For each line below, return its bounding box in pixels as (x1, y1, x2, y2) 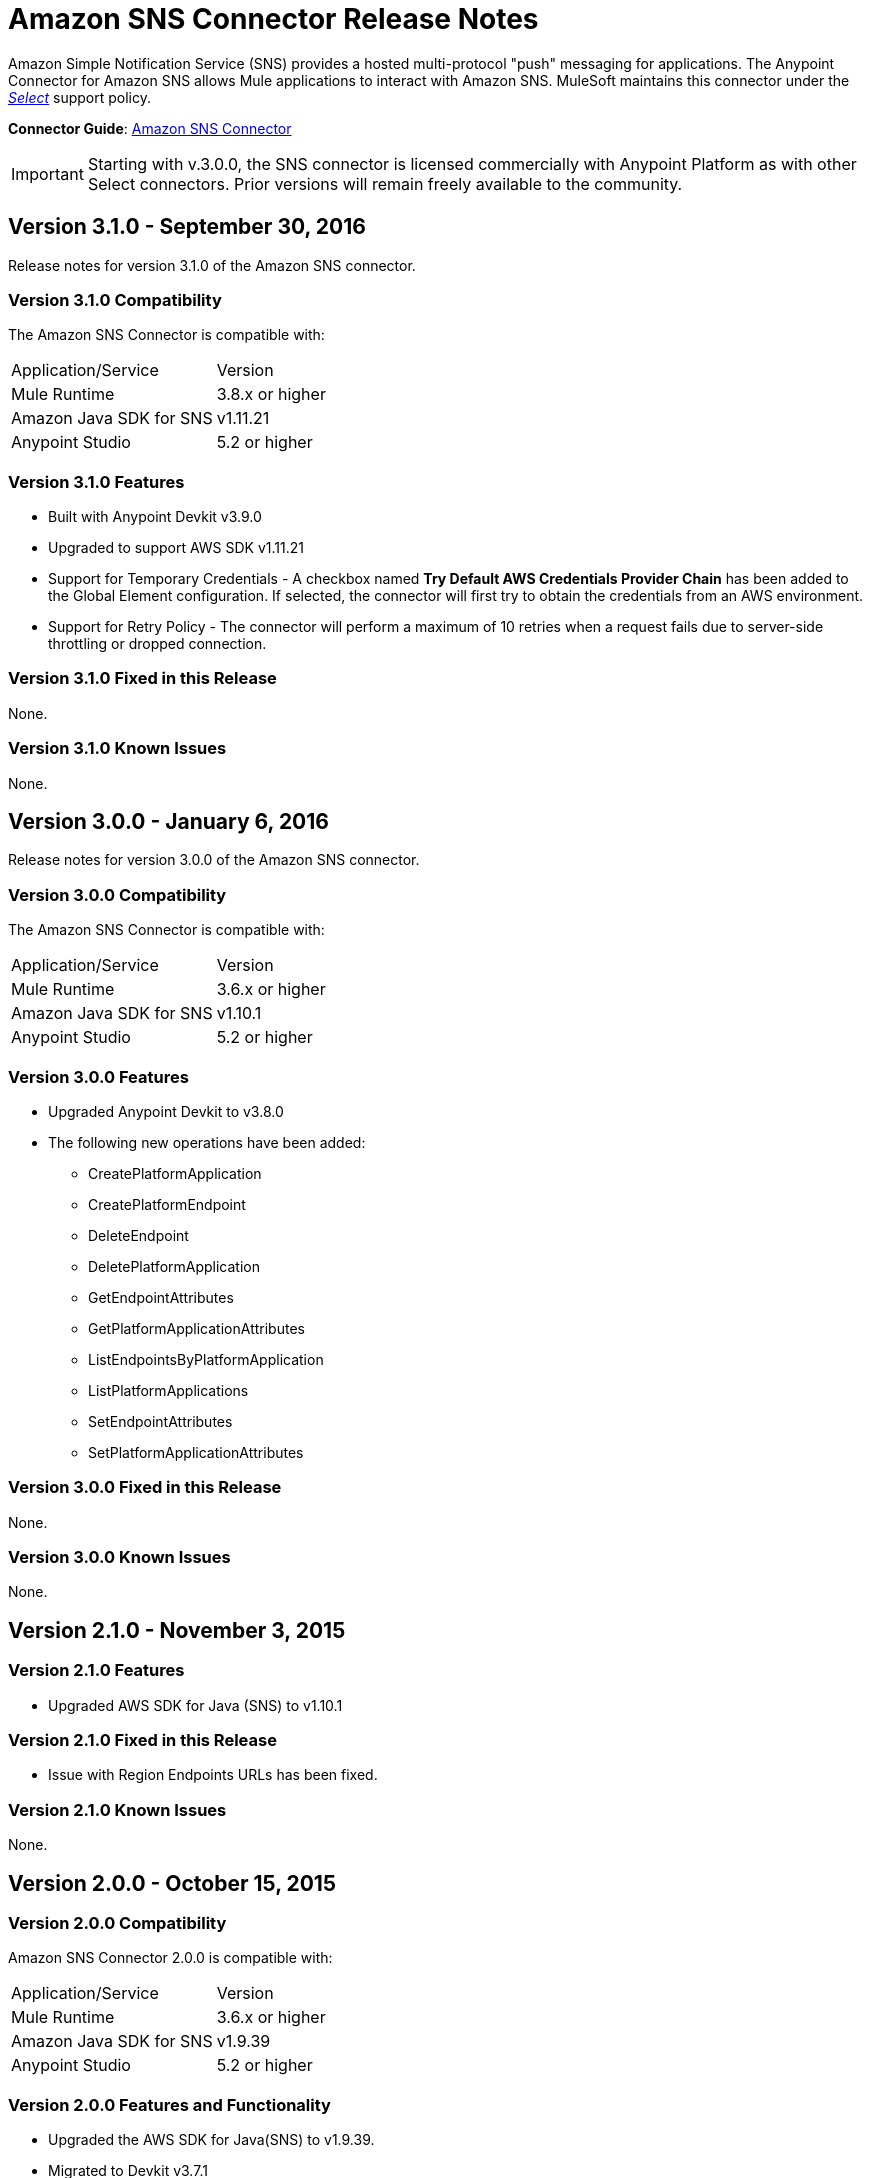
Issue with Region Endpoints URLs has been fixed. (48, 1766, 378, 1784)
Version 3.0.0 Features (8, 1066, 189, 1087)
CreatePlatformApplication (88, 1164, 262, 1182)
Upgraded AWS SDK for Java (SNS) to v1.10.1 (48, 1696, 343, 1714)
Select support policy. (8, 88, 151, 106)
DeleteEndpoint (88, 1226, 189, 1244)
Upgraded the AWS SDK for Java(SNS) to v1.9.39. (48, 2131, 375, 2149)
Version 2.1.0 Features (8, 1660, 185, 1681)
